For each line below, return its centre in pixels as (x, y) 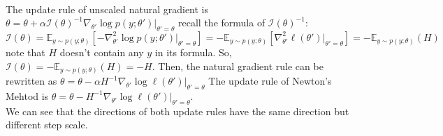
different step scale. (47, 125)
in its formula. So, (193, 52)
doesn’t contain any (102, 52)
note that (26, 52)
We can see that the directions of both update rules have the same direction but (177, 111)
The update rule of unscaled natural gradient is (107, 9)
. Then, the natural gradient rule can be (238, 66)
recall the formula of (222, 23)
